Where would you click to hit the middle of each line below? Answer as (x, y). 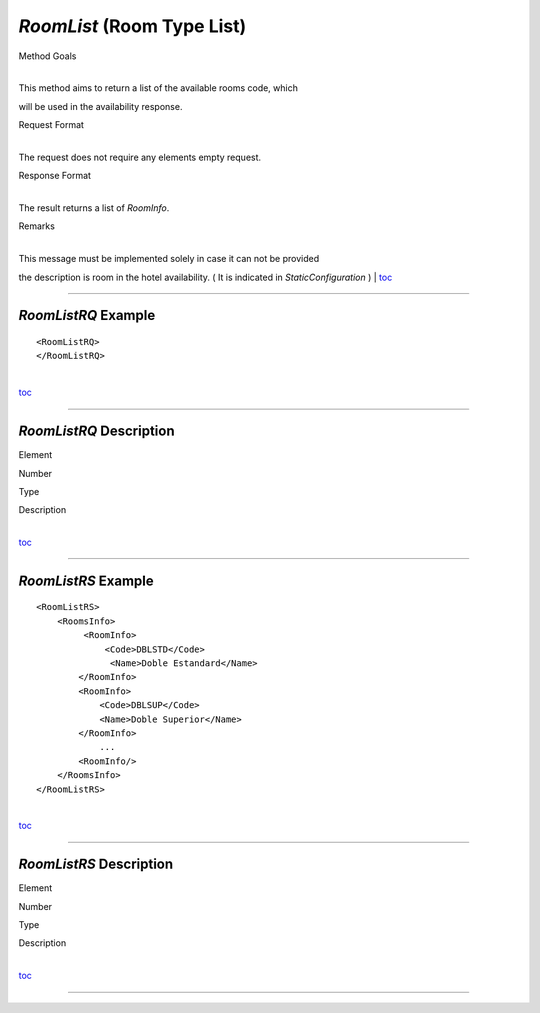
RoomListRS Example (86, 580)
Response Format (55, 176)
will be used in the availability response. (100, 106)
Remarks (36, 226)
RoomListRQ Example (87, 315)
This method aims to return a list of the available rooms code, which (158, 88)
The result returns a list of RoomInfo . (94, 208)
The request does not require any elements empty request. (140, 157)
